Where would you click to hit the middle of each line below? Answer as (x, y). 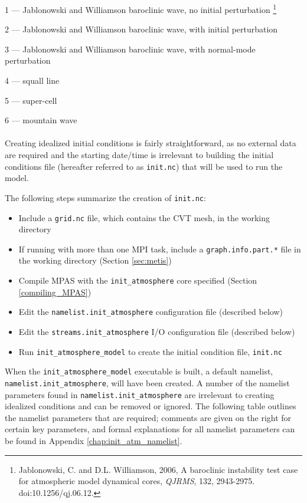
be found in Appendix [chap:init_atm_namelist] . (94, 440)
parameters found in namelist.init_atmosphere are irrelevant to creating (140, 394)
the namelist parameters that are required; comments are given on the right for (148, 417)
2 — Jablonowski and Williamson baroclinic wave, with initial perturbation (141, 29)
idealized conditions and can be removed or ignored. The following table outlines (151, 406)
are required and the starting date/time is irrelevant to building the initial (139, 154)
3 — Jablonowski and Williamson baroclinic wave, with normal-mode (130, 49)
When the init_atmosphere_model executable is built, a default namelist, (139, 371)
